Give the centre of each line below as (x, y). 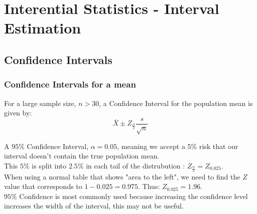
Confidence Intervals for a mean (70, 84)
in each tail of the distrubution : (136, 165)
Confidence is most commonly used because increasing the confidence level (134, 196)
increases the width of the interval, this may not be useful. (94, 206)
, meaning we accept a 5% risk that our (178, 146)
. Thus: (149, 186)
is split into (49, 165)
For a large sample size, (40, 103)
